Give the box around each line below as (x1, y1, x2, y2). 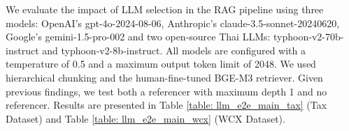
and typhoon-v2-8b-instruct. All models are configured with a (42, 43, 306, 57)
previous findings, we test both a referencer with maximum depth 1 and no (6, 84, 327, 98)
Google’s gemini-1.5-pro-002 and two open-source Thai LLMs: (6, 29, 271, 44)
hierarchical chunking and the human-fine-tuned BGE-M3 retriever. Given (6, 70, 323, 84)
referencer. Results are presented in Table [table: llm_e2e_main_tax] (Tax (6, 98, 327, 112)
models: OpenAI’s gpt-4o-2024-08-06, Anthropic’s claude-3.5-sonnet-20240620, (6, 15, 340, 30)
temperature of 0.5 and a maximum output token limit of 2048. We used (6, 56, 316, 71)
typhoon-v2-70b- (273, 29, 344, 44)
